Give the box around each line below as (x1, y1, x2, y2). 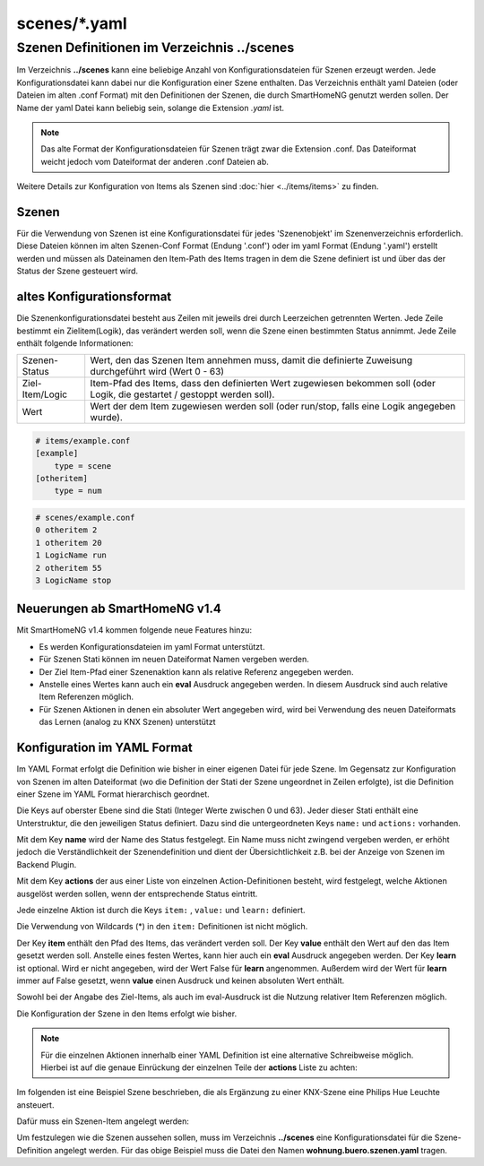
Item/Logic (22, 388, 67, 401)
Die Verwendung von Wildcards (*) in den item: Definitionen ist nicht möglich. (16, 921, 308, 932)
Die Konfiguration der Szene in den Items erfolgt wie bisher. (16, 1008, 238, 1019)
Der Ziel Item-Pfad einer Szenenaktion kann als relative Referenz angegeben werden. (39, 666, 354, 677)
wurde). (90, 411, 123, 424)
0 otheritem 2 (35, 525, 98, 535)
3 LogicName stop (35, 574, 112, 585)
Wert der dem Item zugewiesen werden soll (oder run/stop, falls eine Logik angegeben (90, 400, 456, 412)
